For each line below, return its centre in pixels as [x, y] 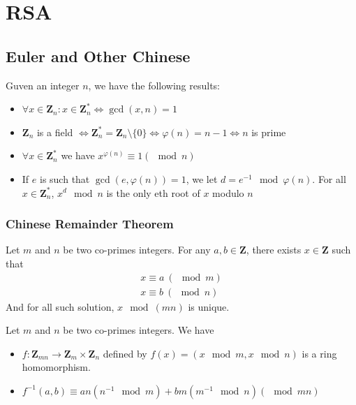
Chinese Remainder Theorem [90, 224]
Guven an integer [43, 85]
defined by [125, 353]
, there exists [274, 250]
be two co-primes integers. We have [139, 330]
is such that [65, 178]
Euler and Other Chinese [98, 56]
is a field [55, 132]
